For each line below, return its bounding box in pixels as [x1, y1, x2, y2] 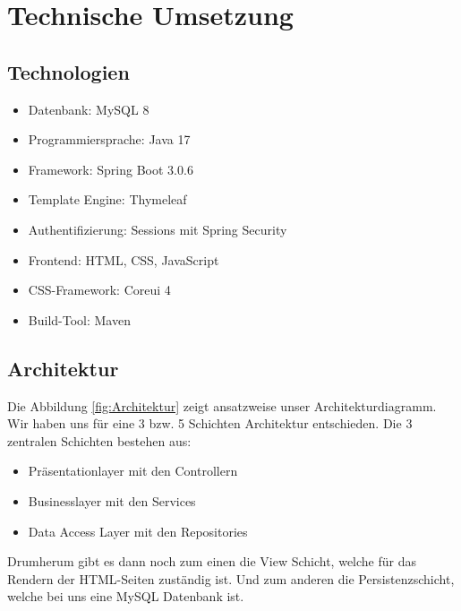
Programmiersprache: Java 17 [28, 130, 191, 149]
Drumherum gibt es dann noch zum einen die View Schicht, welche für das [7, 552, 417, 571]
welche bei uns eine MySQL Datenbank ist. [7, 587, 244, 606]
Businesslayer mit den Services [28, 491, 196, 510]
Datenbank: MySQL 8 [28, 99, 149, 118]
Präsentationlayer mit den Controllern [28, 461, 238, 480]
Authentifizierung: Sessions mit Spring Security [28, 219, 287, 238]
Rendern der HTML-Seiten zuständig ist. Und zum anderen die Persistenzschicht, [7, 569, 455, 588]
